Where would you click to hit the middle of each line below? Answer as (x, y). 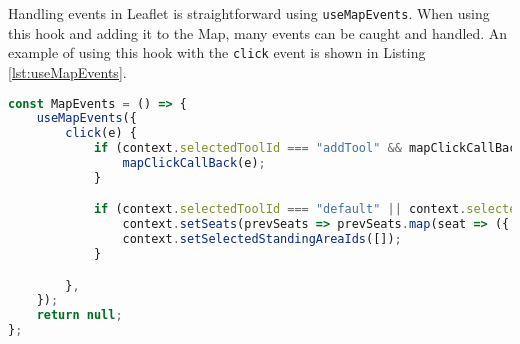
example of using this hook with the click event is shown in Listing (217, 52)
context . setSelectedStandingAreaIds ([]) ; (262, 239)
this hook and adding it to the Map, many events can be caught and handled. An (258, 32)
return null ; (79, 315)
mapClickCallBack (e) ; (194, 163)
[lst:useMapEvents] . (67, 71)
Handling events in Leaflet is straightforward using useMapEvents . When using (249, 13)
